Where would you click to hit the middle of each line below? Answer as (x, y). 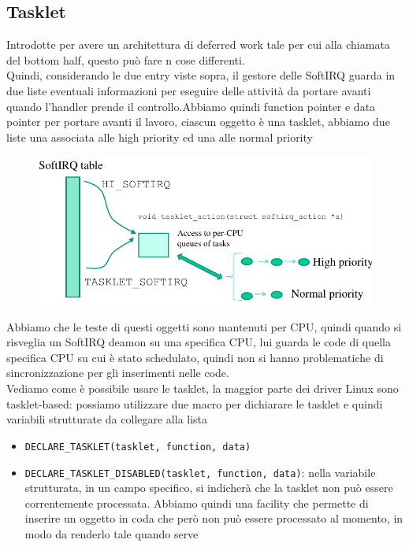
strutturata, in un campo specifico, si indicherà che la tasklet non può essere (209, 488)
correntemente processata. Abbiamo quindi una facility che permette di (197, 503)
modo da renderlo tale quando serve (112, 533)
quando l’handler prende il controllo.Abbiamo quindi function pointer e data (191, 106)
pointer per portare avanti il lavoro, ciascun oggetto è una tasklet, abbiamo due (198, 122)
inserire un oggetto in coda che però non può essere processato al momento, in (214, 518)
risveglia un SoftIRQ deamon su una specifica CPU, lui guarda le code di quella (199, 342)
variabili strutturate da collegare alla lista (107, 419)
